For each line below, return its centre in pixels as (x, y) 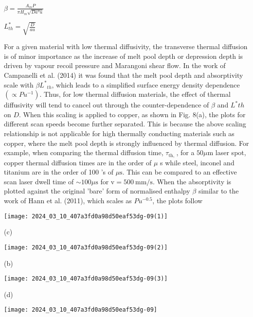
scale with (19, 84)
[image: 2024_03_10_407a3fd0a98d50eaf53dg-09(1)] (86, 216)
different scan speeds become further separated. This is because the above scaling (125, 124)
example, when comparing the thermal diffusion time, (84, 152)
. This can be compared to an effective (180, 172)
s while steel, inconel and (197, 162)
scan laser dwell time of (39, 181)
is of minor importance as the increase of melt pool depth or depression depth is (124, 56)
